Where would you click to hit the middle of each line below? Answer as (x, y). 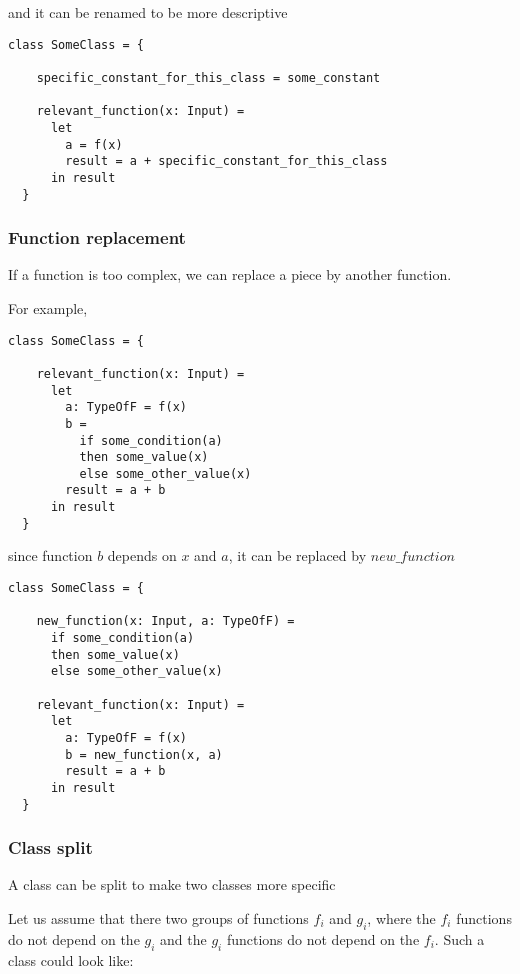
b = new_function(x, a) (144, 754)
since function (50, 555)
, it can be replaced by (297, 555)
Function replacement (97, 237)
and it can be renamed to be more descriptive (148, 12)
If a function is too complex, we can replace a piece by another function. (230, 274)
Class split (50, 847)
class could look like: (71, 959)
